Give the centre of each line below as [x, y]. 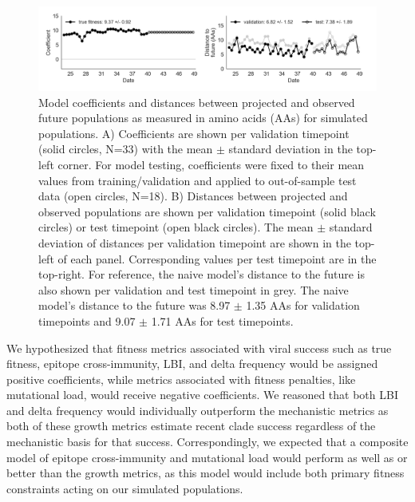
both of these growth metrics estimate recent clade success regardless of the [191, 426]
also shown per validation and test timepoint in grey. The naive [194, 289]
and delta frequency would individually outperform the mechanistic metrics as [198, 410]
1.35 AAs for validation [303, 305]
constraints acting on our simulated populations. [125, 488]
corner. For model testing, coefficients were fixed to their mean [211, 164]
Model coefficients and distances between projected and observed [197, 102]
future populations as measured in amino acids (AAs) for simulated [203, 118]
